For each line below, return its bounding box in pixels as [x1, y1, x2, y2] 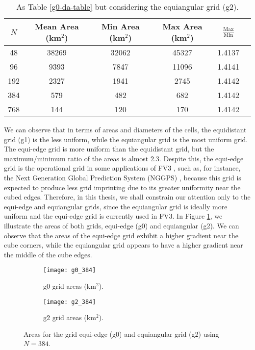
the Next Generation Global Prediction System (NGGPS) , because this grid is [4, 172, 241, 182]
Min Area [101, 21, 140, 32]
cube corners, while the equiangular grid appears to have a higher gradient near [4, 240, 243, 250]
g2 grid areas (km [43, 312, 96, 323]
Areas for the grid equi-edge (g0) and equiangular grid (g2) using [24, 328, 219, 339]
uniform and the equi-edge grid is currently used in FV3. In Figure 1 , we [4, 211, 223, 221]
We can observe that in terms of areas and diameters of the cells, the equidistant [4, 125, 247, 134]
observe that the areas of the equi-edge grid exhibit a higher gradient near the [4, 230, 238, 240]
